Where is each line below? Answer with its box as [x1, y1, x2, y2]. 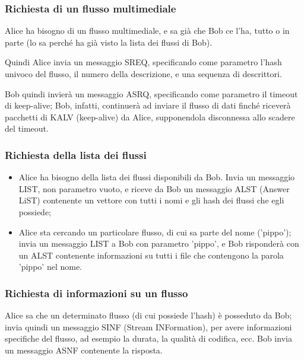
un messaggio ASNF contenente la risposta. [5, 343, 163, 356]
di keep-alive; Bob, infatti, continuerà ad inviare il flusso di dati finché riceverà [5, 99, 291, 111]
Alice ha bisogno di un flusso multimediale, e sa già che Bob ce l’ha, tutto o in [5, 24, 290, 37]
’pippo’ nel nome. [18, 260, 82, 273]
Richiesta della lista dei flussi [5, 147, 147, 162]
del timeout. [5, 122, 49, 135]
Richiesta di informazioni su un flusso [5, 285, 188, 300]
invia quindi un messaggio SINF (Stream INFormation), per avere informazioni [5, 320, 292, 333]
